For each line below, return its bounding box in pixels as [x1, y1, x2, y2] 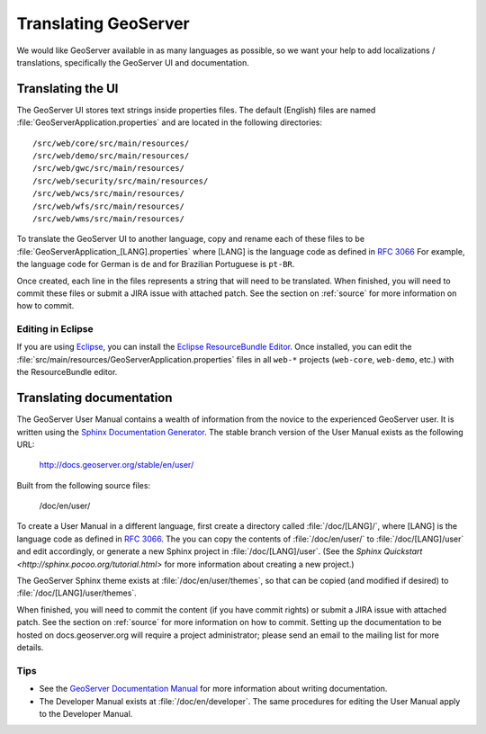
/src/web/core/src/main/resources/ [32, 138, 190, 148]
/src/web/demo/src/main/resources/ [32, 151, 190, 161]
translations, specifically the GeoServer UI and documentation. [16, 57, 249, 67]
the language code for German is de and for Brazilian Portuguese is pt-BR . [16, 259, 295, 270]
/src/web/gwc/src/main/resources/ [32, 163, 184, 174]
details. [16, 642, 44, 652]
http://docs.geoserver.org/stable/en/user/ [39, 460, 194, 470]
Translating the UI [16, 81, 119, 96]
